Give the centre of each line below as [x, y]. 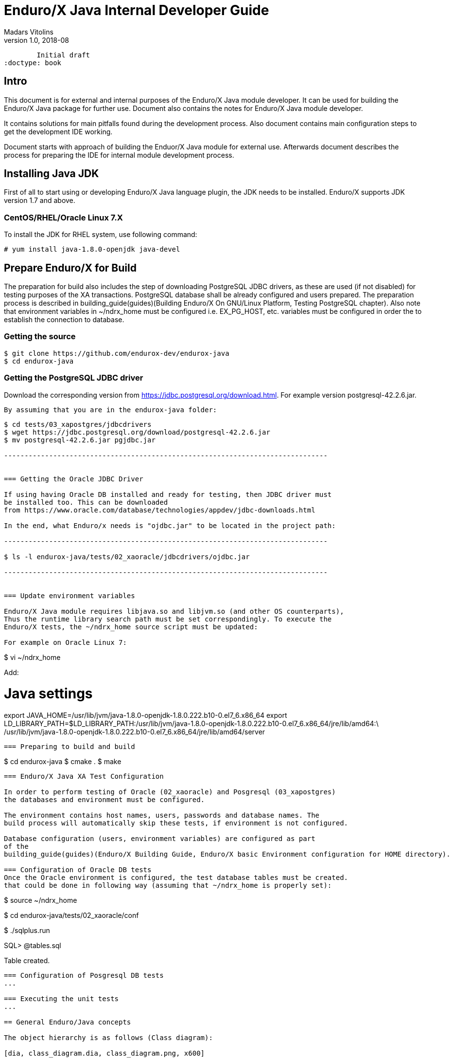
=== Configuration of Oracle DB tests [78, 870]
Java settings [48, 694]
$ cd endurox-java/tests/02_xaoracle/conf [71, 915]
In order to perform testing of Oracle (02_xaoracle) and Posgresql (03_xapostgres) [170, 792]
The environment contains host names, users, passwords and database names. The [162, 815]
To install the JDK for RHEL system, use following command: [101, 235]
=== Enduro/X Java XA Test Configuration [84, 777]
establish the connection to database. [64, 320]
